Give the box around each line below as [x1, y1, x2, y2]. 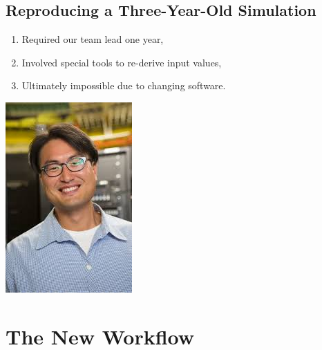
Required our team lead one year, [21, 32, 164, 46]
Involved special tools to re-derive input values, [21, 55, 222, 69]
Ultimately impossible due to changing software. [21, 78, 226, 93]
